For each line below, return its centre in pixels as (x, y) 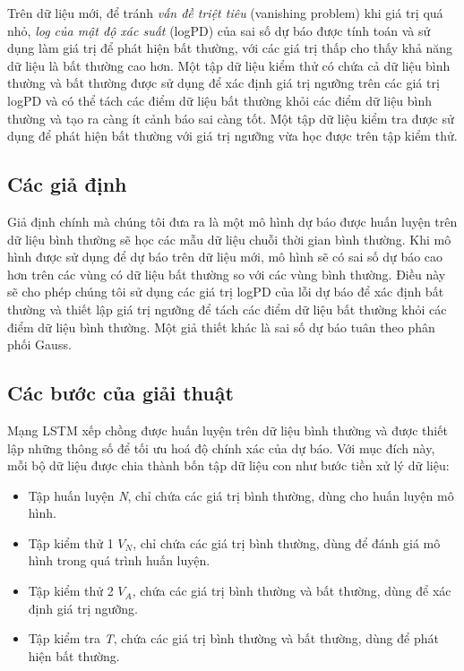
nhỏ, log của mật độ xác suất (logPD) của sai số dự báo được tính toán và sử (219, 30)
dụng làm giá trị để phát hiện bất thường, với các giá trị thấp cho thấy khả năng (230, 48)
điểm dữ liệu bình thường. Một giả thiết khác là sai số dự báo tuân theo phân (221, 327)
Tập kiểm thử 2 (71, 591)
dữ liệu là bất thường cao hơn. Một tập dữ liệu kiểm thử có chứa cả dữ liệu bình (229, 65)
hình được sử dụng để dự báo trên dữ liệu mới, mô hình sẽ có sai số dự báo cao (225, 257)
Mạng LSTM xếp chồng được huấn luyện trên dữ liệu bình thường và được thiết (228, 430)
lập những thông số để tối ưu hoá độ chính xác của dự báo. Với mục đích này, (221, 447)
